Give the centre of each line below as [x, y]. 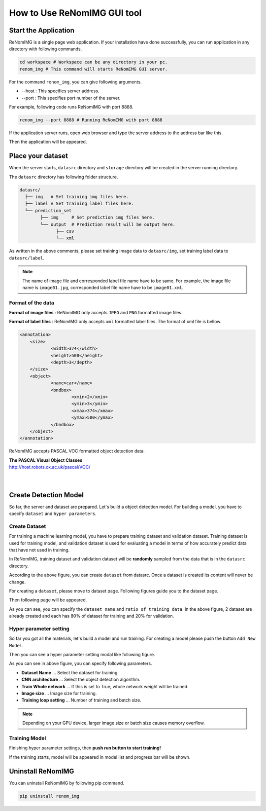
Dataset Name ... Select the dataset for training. [70, 672]
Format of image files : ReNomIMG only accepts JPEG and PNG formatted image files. [96, 313]
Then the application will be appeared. [48, 142]
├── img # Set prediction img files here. [97, 218]
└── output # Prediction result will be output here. [108, 224]
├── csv [65, 231]
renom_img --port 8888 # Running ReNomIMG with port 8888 [91, 120]
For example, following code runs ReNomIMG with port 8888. [71, 107]
